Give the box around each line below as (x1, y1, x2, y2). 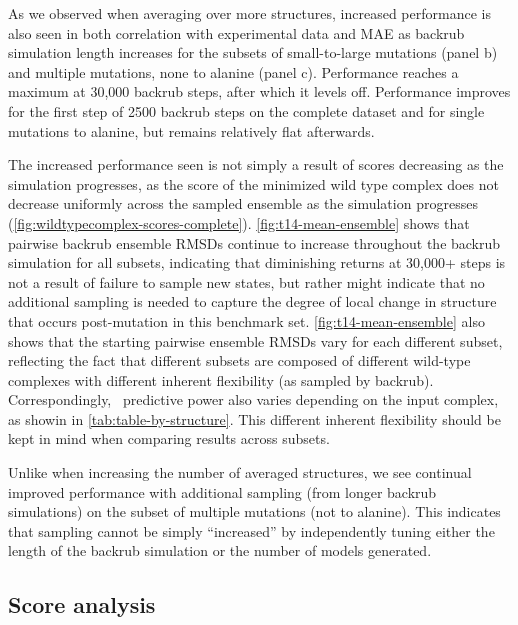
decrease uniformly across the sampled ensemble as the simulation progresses (8, 193, 478, 214)
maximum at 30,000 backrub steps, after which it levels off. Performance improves (8, 81, 511, 102)
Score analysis (8, 589, 156, 620)
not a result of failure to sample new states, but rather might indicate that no (8, 271, 485, 292)
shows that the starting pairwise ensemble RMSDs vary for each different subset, (8, 330, 503, 351)
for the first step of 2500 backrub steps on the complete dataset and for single (8, 100, 485, 121)
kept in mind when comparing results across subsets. (8, 428, 330, 449)
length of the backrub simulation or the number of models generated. (8, 540, 432, 561)
